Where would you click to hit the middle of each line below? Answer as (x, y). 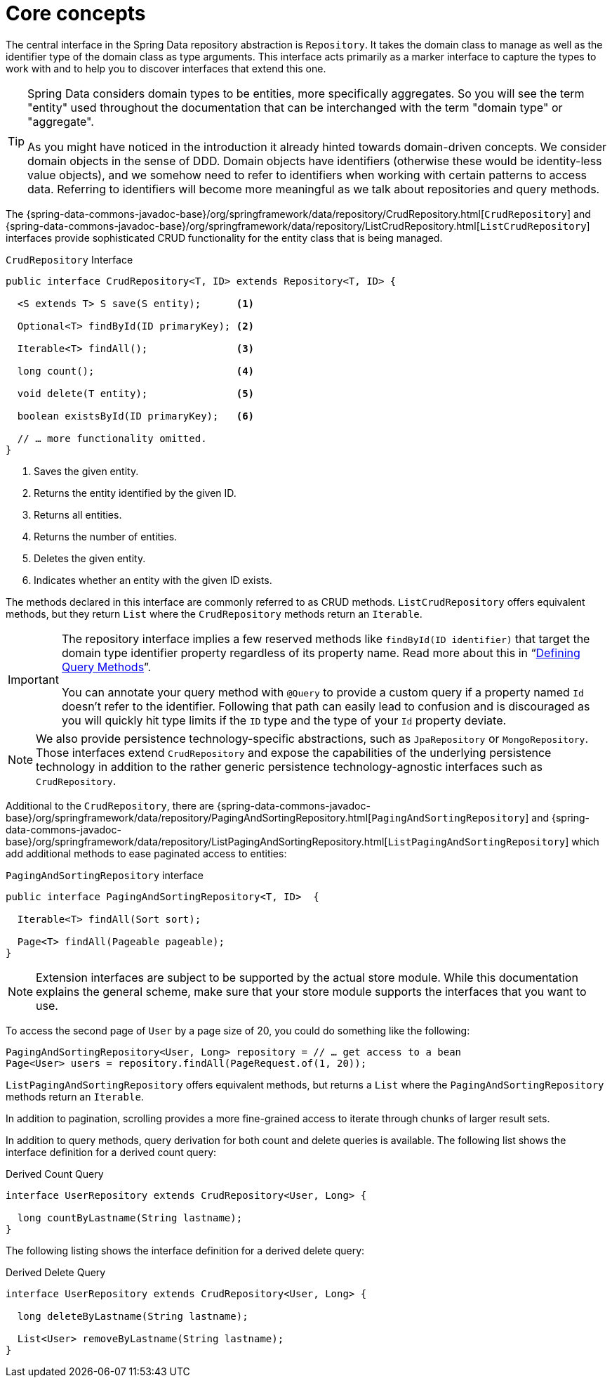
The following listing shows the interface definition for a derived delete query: (185, 1250)
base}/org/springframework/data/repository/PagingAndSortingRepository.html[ (189, 817)
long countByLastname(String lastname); (130, 1218)
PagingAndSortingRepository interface (105, 875)
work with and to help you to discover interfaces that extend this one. (166, 68)
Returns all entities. (78, 514)
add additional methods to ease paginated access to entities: (146, 853)
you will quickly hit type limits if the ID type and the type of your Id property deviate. (284, 720)
